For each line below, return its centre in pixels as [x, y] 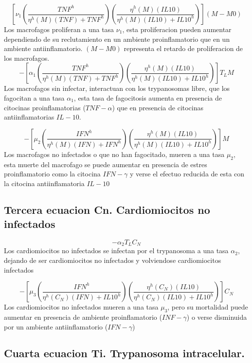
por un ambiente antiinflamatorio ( [56, 326]
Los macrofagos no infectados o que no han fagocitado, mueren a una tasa [114, 154]
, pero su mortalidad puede [208, 307]
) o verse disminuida [217, 317]
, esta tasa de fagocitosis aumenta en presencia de [148, 97]
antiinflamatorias [29, 117]
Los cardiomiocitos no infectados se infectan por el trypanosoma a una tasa [116, 251]
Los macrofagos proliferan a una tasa [59, 29]
